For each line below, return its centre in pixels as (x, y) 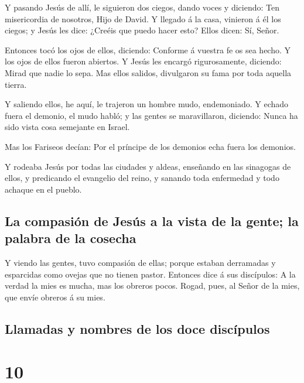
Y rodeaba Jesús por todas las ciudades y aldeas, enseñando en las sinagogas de (148, 166)
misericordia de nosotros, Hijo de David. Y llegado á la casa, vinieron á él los (143, 18)
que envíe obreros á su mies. (55, 297)
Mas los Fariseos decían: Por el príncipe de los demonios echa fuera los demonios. (150, 146)
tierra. (16, 84)
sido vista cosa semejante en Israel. (67, 127)
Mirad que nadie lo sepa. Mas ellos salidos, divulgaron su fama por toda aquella (148, 72)
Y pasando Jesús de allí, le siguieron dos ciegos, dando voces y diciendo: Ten (142, 7)
